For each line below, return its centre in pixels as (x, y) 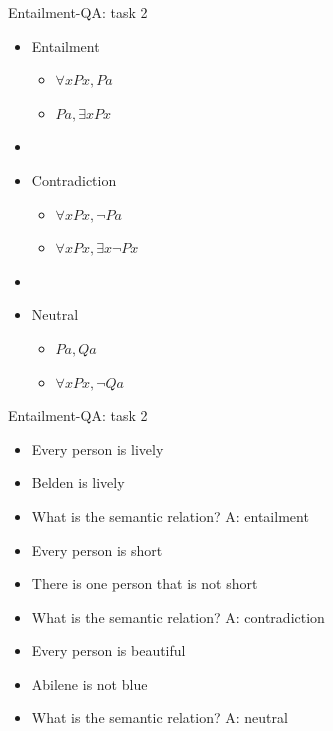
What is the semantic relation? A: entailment (170, 515)
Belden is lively (78, 482)
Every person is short (97, 549)
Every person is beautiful (108, 650)
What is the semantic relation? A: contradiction (178, 616)
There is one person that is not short (144, 583)
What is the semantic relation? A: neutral (159, 717)
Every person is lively (97, 448)
